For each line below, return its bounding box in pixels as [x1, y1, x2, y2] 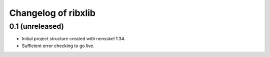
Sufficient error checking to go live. [21, 43, 94, 49]
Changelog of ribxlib [9, 7, 96, 18]
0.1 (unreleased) [9, 22, 64, 31]
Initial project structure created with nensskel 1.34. [21, 36, 126, 42]
